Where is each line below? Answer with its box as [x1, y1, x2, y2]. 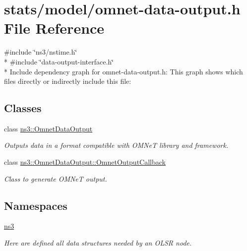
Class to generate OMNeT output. [4, 173, 107, 184]
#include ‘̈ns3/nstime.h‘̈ [4, 47, 77, 57]
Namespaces [4, 197, 67, 213]
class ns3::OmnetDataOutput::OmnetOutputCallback [4, 157, 166, 167]
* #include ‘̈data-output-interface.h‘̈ [4, 56, 114, 66]
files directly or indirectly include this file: [4, 76, 131, 86]
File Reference [4, 18, 105, 38]
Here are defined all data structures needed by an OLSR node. [4, 238, 192, 248]
